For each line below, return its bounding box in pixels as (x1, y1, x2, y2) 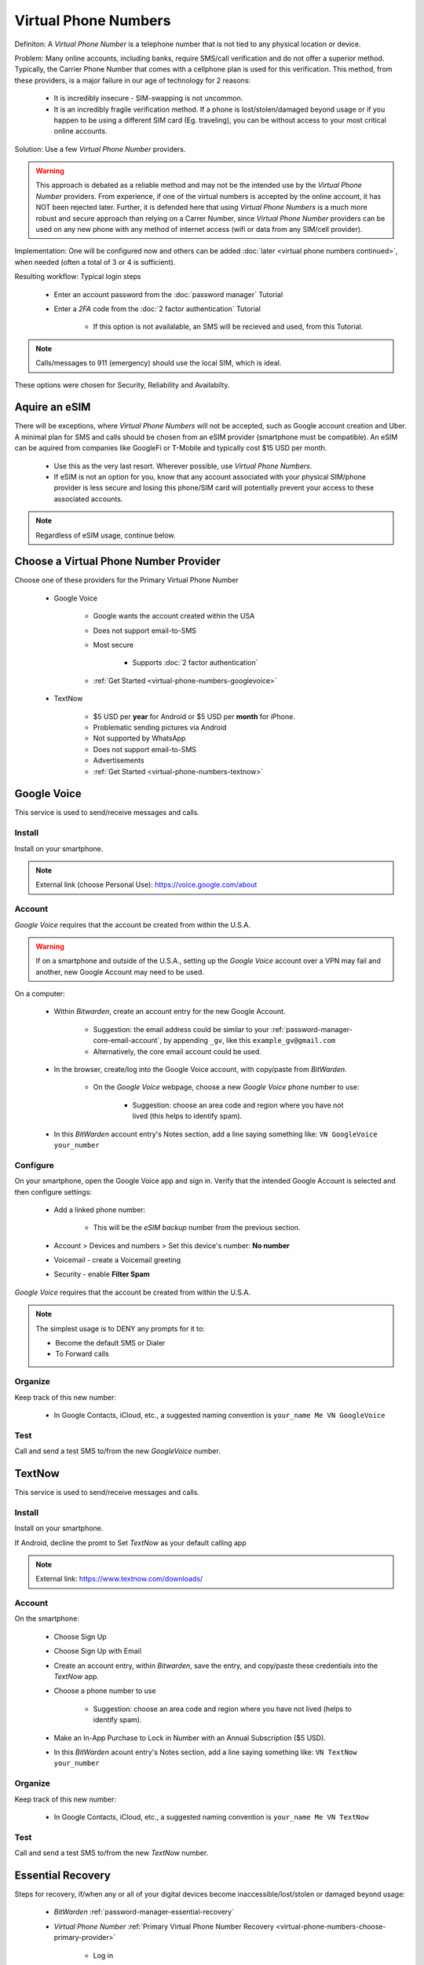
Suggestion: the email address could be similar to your (93, 1024, 269, 1034)
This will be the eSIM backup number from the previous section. (93, 1223, 301, 1232)
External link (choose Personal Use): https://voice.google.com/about (35, 880, 258, 890)
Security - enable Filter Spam (53, 1269, 151, 1279)
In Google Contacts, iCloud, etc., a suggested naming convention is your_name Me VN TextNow (53, 1812, 369, 1821)
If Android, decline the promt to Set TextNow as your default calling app (14, 1537, 247, 1548)
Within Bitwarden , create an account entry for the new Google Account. (53, 1007, 286, 1016)
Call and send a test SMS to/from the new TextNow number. (14, 1848, 209, 1858)
